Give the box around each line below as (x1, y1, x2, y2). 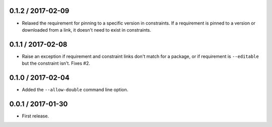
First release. (22, 113, 49, 119)
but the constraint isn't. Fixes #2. (22, 60, 90, 66)
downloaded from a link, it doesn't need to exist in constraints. (22, 27, 151, 33)
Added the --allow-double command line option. (22, 87, 128, 93)
